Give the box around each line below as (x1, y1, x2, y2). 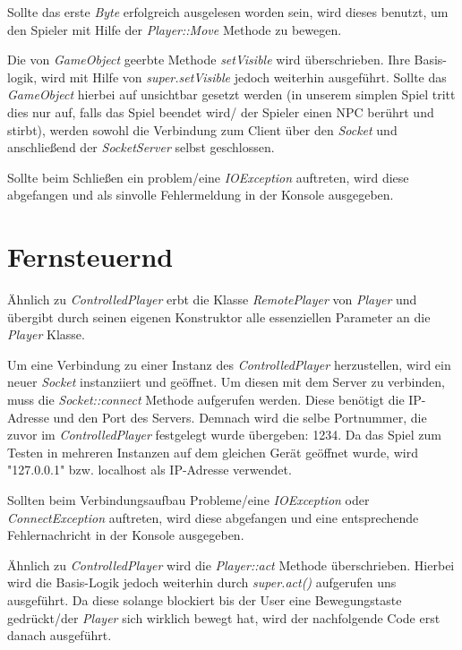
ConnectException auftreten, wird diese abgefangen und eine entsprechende (7, 508, 419, 526)
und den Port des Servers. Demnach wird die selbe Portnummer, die (53, 407, 427, 426)
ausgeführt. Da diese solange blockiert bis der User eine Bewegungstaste (7, 590, 402, 609)
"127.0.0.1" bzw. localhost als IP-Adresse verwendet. (7, 460, 292, 479)
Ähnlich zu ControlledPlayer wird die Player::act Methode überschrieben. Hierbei (7, 555, 455, 574)
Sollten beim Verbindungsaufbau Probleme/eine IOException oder (7, 491, 370, 509)
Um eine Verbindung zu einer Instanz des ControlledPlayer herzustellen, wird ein (7, 355, 451, 373)
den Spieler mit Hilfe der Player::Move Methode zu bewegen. (7, 20, 342, 38)
